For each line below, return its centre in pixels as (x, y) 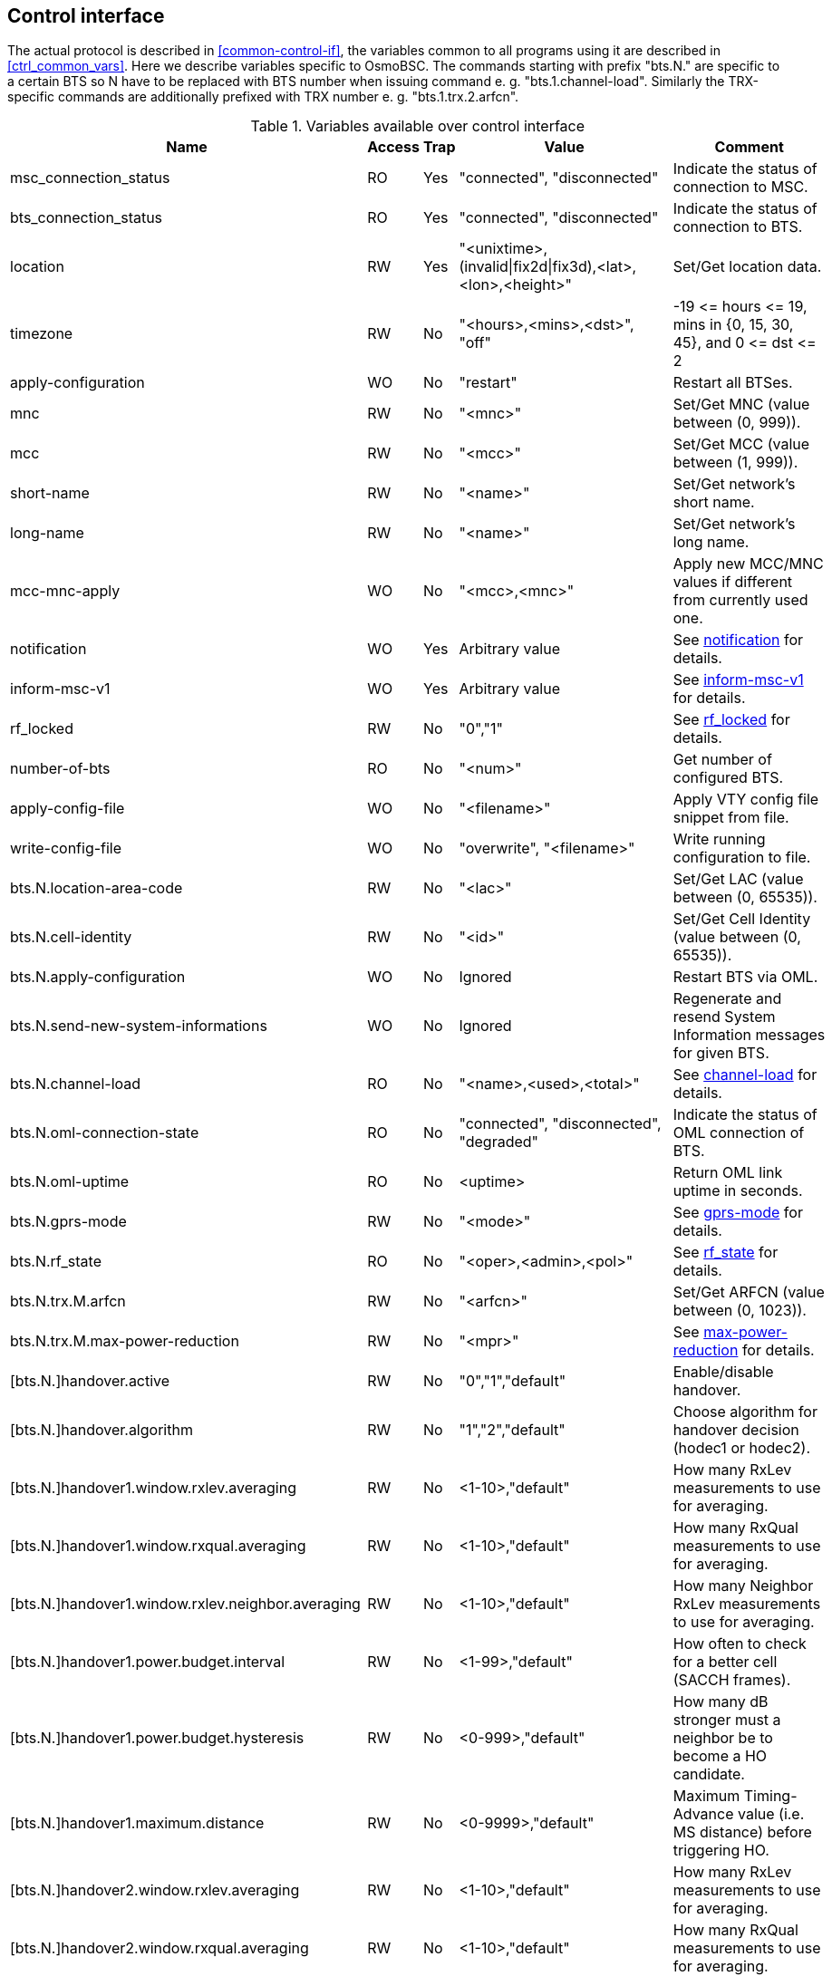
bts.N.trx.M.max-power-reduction (125, 1341)
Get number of (722, 760)
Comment (749, 147)
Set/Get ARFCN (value (749, 1292)
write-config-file (66, 848)
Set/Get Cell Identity (742, 919)
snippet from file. (731, 818)
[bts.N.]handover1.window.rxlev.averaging (153, 1488)
